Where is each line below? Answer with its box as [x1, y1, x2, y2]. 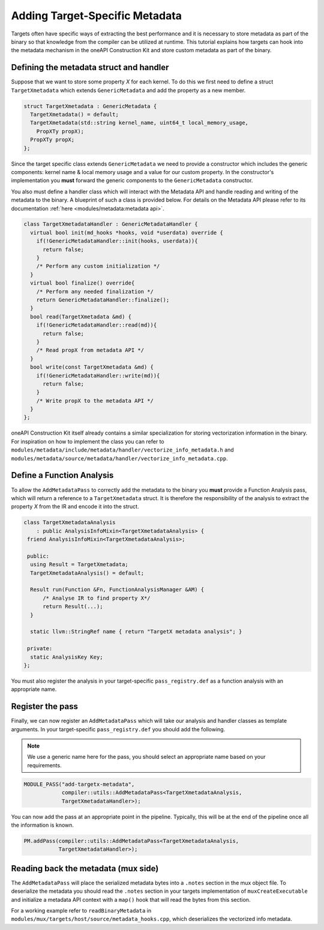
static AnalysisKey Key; [30, 653, 103, 660]
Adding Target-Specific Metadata [11, 9, 182, 22]
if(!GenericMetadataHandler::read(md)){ [36, 322, 157, 328]
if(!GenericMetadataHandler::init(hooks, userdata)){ [36, 238, 198, 244]
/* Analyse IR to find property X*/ [43, 594, 151, 602]
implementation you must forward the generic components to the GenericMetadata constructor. [11, 177, 253, 184]
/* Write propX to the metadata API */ [36, 397, 154, 404]
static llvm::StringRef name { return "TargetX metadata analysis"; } [30, 628, 242, 635]
